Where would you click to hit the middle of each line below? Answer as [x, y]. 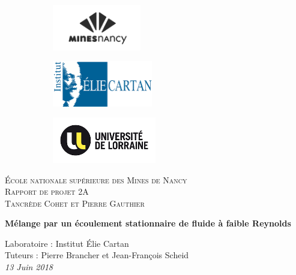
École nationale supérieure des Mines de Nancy [96, 179]
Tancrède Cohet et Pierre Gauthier [75, 203]
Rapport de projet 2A [47, 191]
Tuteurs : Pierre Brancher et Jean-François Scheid [97, 255]
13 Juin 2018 [29, 267]
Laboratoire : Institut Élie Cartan [67, 243]
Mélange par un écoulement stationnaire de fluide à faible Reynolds [148, 223]
